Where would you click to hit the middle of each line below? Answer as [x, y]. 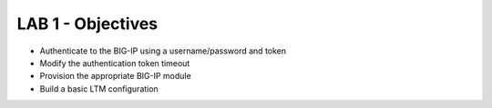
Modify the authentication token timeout [115, 63]
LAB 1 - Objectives [87, 24]
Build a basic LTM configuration [99, 88]
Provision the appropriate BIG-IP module [115, 76]
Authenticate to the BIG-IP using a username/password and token [163, 51]
